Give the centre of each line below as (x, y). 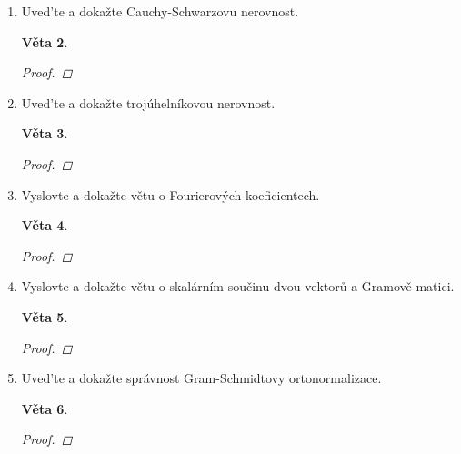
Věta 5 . (45, 316)
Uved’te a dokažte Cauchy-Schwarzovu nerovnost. (160, 11)
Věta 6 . (45, 408)
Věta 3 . (45, 133)
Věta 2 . (45, 41)
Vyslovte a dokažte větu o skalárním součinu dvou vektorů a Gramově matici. (238, 286)
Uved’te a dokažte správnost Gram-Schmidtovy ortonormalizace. (201, 378)
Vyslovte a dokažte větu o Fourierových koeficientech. (170, 194)
